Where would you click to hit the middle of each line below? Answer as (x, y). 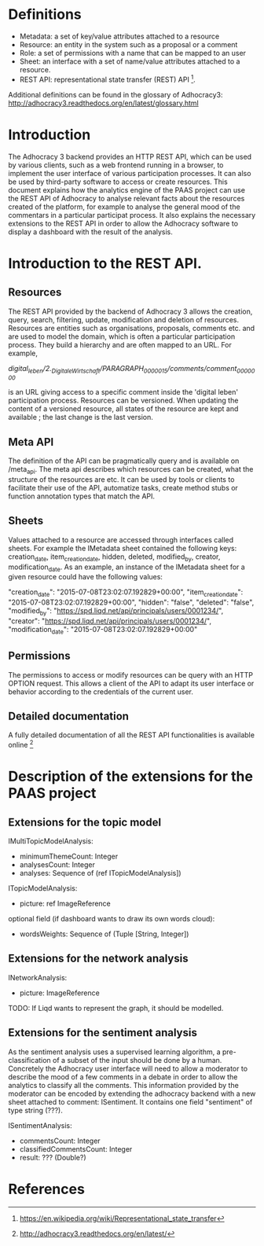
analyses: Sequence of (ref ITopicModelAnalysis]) (101, 873)
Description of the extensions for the (131, 777)
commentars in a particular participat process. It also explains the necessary (132, 215)
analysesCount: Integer (57, 865)
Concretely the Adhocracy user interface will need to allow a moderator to (128, 1068)
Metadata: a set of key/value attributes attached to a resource (119, 36)
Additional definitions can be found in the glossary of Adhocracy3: (115, 94)
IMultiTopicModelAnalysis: (51, 841)
